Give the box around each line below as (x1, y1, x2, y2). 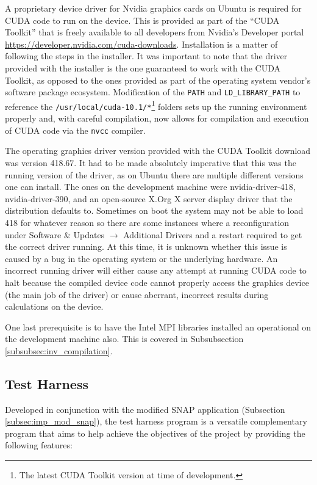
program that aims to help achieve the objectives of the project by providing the (5, 426, 305, 439)
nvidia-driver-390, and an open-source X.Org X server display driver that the (5, 192, 293, 205)
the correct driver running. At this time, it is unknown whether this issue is (5, 240, 287, 253)
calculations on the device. (5, 300, 104, 313)
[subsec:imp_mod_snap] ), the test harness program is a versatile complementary (5, 415, 307, 428)
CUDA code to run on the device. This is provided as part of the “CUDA (5, 13, 280, 26)
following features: (5, 439, 73, 451)
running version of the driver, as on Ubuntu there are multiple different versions (5, 168, 304, 181)
